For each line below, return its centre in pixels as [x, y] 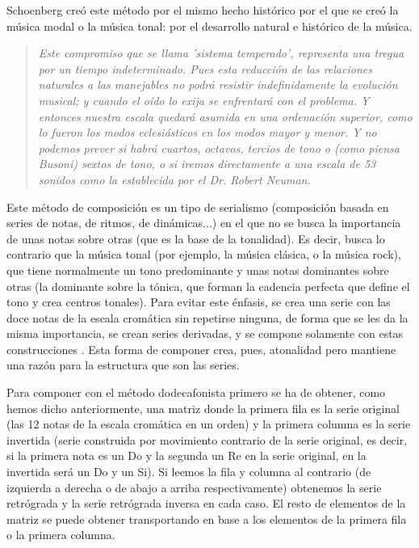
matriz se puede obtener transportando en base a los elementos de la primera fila [207, 518]
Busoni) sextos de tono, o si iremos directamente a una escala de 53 [207, 164]
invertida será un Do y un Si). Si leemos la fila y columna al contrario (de [189, 472]
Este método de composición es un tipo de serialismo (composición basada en [198, 207]
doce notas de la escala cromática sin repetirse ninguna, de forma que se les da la [207, 317]
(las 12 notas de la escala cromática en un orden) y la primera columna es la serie [209, 424]
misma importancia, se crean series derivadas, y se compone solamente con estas [205, 333]
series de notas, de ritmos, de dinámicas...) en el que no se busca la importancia [204, 223]
